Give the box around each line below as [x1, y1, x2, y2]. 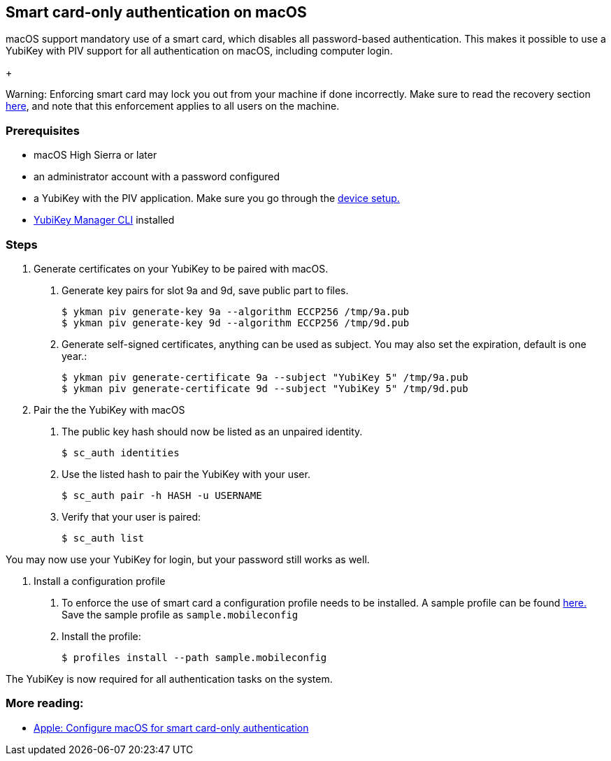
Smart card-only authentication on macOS [6, 3, 307, 21]
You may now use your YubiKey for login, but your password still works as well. [6, 553, 370, 565]
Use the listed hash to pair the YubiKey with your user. [62, 468, 310, 480]
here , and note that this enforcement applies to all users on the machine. [6, 100, 340, 113]
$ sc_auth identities [62, 447, 180, 458]
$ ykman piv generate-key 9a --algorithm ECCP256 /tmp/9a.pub [62, 305, 410, 317]
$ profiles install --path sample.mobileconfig [62, 651, 327, 663]
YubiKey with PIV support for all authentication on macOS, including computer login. [6, 45, 393, 57]
